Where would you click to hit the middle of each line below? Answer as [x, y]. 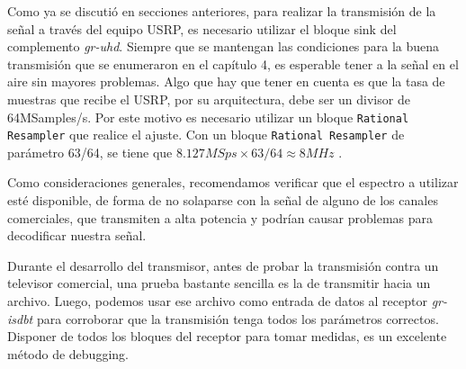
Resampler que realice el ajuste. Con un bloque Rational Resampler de [206, 135]
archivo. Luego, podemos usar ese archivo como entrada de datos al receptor [217, 301]
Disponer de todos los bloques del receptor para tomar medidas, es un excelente [227, 336]
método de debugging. [68, 353]
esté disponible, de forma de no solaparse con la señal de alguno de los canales [223, 200]
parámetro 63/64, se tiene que [90, 152]
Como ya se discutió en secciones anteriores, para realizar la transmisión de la [222, 11]
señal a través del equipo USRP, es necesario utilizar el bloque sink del [202, 28]
